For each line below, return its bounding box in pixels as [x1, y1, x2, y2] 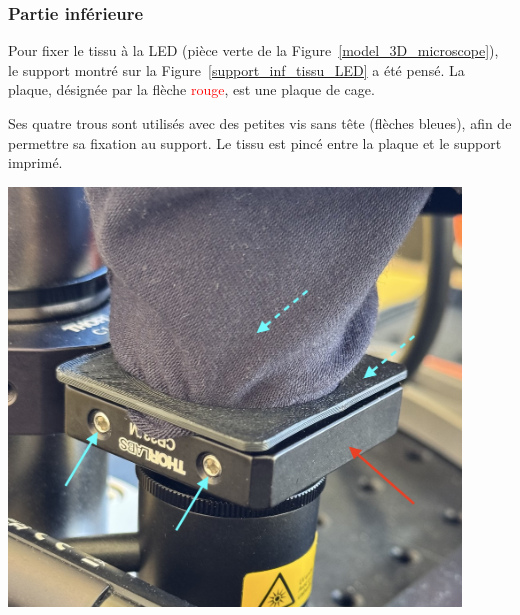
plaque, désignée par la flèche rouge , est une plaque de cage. [8, 79, 375, 100]
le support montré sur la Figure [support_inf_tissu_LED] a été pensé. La [8, 59, 465, 80]
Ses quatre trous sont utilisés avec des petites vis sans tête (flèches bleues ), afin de [8, 113, 512, 133]
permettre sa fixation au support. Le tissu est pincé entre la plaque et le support [8, 132, 502, 153]
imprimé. [8, 152, 63, 173]
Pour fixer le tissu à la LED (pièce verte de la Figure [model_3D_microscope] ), [8, 40, 499, 61]
